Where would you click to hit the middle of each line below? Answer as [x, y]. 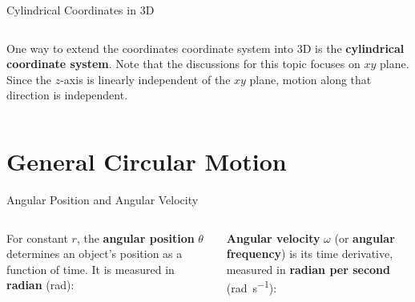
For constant [37, 238]
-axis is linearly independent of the [145, 79]
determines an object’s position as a [95, 254]
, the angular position [135, 238]
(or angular [365, 238]
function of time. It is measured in [91, 269]
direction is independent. [67, 95]
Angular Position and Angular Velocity [103, 200]
